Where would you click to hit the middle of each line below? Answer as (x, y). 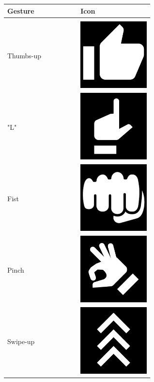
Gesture (21, 10)
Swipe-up (21, 341)
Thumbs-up (24, 55)
